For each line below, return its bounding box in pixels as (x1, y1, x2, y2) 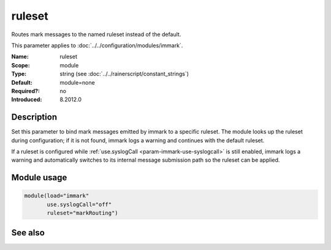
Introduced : (11, 96, 42, 104)
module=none (59, 78, 95, 86)
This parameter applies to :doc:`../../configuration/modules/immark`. (11, 42, 183, 49)
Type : (11, 70, 27, 78)
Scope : (11, 61, 30, 69)
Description (11, 112, 58, 123)
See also (11, 227, 45, 238)
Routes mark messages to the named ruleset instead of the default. (11, 31, 181, 38)
